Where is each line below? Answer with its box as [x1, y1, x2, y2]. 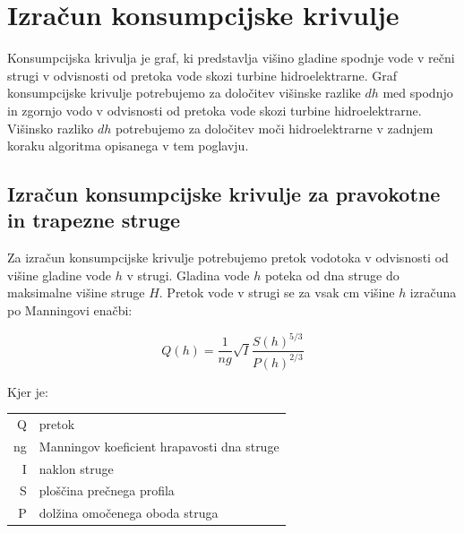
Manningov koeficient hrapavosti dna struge [39, 436, 279, 455]
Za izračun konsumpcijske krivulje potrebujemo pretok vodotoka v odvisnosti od [7, 248, 449, 267]
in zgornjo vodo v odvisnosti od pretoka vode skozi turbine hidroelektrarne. [7, 100, 422, 119]
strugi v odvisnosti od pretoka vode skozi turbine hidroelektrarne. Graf [7, 65, 398, 84]
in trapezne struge [7, 206, 181, 234]
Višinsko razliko [7, 118, 94, 137]
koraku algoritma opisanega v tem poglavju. [7, 136, 249, 155]
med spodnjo [382, 83, 453, 102]
